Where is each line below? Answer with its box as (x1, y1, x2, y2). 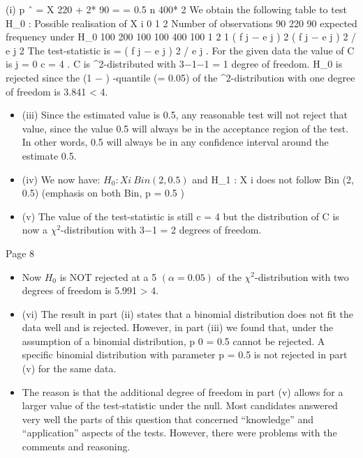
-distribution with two (255, 269, 349, 284)
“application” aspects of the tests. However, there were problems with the (22, 425, 337, 440)
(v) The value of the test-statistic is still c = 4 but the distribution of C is (22, 208, 339, 223)
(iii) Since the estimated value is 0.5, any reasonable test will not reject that (22, 107, 348, 122)
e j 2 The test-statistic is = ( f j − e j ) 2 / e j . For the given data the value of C (6, 43, 355, 57)
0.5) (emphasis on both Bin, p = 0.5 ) (22, 185, 184, 200)
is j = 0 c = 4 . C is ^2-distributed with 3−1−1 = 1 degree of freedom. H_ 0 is (6, 56, 343, 71)
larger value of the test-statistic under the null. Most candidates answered (22, 398, 338, 413)
